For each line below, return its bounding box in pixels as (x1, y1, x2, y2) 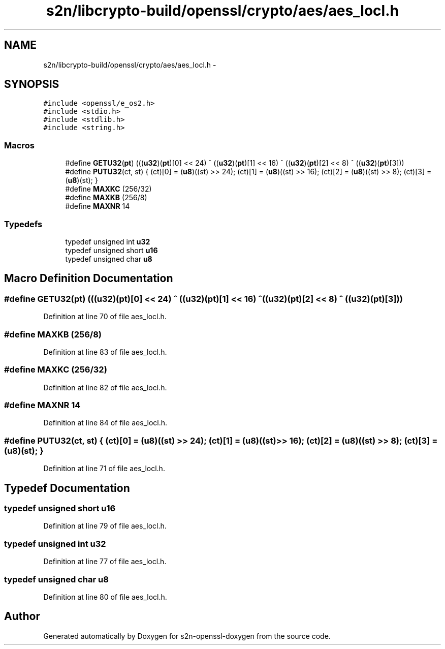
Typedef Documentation (4, 481, 130, 495)
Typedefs (4, 219, 43, 229)
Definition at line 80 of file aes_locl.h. (43, 592, 167, 601)
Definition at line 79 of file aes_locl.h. (43, 521, 167, 531)
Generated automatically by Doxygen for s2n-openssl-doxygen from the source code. (43, 631, 331, 640)
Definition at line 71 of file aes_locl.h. (43, 464, 165, 473)
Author (4, 610, 40, 623)
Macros (4, 140, 35, 150)
